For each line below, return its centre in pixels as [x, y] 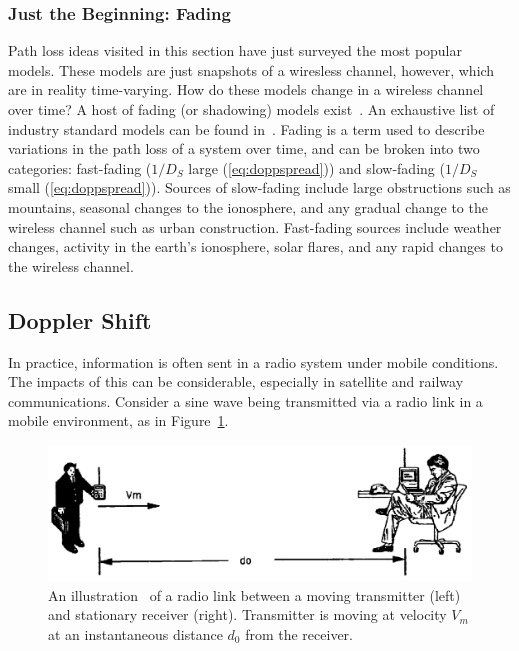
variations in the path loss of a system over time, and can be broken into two [244, 148]
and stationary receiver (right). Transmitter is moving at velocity [247, 614]
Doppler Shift [80, 319]
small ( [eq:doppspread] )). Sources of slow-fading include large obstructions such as [259, 187]
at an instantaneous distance [135, 633]
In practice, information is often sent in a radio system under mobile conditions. [253, 361]
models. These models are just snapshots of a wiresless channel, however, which [251, 69]
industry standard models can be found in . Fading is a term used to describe [246, 128]
